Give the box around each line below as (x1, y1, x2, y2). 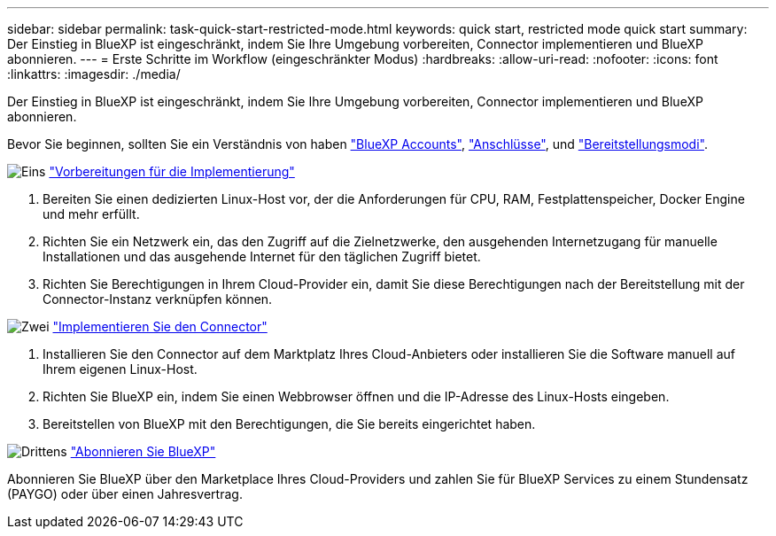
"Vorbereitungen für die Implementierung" (49, 164, 295, 179)
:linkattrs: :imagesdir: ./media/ (7, 66, 181, 82)
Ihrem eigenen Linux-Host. (43, 361, 198, 377)
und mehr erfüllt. (43, 206, 140, 221)
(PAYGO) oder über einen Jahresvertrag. (7, 486, 243, 501)
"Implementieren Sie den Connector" (52, 319, 268, 334)
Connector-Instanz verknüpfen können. (43, 291, 273, 307)
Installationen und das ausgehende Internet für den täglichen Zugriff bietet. (43, 249, 481, 264)
